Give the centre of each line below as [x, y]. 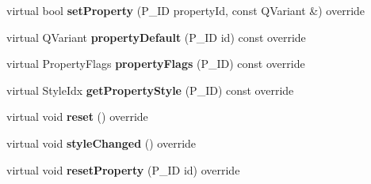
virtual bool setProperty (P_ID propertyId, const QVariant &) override [186, 10]
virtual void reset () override [77, 116]
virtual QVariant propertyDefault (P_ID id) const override [156, 37]
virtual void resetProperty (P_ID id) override [123, 169]
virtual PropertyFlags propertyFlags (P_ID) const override [156, 64]
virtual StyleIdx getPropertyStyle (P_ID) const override [150, 90]
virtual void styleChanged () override [101, 143]
